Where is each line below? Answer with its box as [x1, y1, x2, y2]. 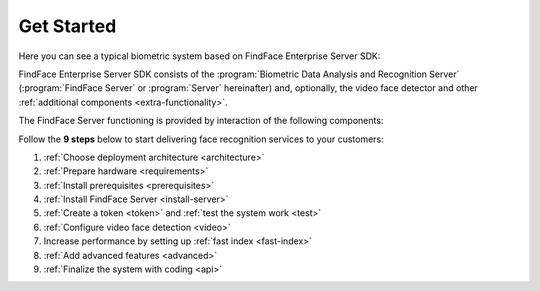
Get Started [18, 15, 117, 37]
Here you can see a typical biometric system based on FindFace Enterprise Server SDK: [18, 50, 381, 62]
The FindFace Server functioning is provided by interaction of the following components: [18, 115, 384, 127]
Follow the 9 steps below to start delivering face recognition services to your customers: [18, 133, 384, 145]
